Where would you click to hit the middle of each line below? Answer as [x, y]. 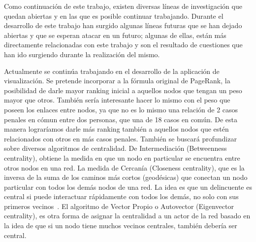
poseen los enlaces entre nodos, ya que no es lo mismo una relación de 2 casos [121, 109]
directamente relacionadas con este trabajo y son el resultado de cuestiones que [123, 45]
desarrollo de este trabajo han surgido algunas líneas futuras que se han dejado [123, 25]
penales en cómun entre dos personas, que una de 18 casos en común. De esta [121, 119]
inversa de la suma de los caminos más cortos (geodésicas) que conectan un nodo [126, 177]
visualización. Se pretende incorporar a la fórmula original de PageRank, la [117, 81]
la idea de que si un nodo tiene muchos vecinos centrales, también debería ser [121, 225]
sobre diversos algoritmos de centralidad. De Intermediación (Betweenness [115, 148]
